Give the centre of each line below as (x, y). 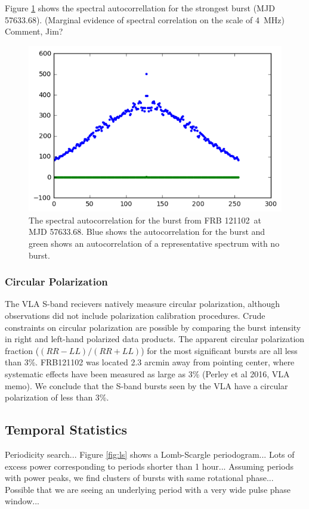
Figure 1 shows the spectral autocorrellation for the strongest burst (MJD (140, 8)
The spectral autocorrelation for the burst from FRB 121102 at (145, 220)
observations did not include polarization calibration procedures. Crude (135, 316)
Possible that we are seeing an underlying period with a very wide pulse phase (148, 489)
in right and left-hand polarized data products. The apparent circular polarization (155, 339)
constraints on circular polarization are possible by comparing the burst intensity (153, 327)
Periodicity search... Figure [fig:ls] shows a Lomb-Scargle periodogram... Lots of (150, 454)
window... (22, 501)
